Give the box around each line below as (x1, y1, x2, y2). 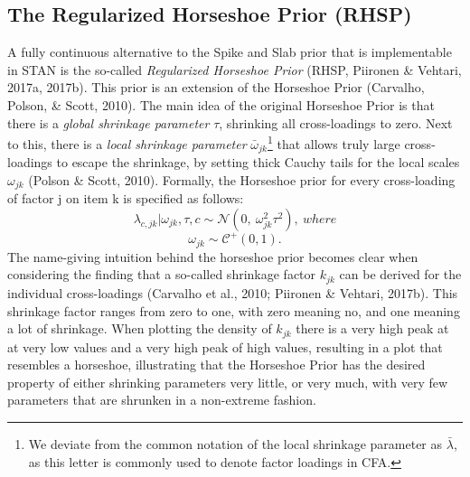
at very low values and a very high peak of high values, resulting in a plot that (7, 337, 443, 356)
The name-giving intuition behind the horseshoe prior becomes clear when (7, 247, 418, 266)
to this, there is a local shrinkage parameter (7, 134, 247, 153)
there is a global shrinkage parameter (7, 113, 210, 132)
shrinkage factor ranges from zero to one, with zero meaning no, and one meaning (7, 301, 460, 320)
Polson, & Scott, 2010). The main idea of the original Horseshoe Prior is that (7, 95, 435, 114)
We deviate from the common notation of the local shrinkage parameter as (28, 434, 443, 453)
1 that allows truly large (267, 132, 400, 153)
